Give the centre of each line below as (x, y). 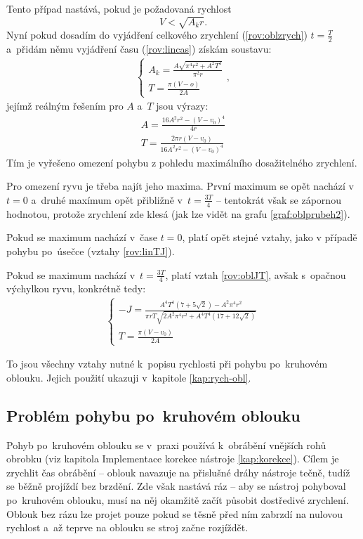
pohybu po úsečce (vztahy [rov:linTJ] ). (91, 251)
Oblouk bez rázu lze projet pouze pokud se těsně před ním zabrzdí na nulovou (175, 513)
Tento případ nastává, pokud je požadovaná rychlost (119, 8)
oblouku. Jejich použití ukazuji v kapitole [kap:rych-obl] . (129, 377)
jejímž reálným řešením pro (65, 106)
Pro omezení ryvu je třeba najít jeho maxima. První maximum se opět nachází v (180, 186)
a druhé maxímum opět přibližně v (107, 199)
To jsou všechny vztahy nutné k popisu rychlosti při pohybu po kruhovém (167, 364)
